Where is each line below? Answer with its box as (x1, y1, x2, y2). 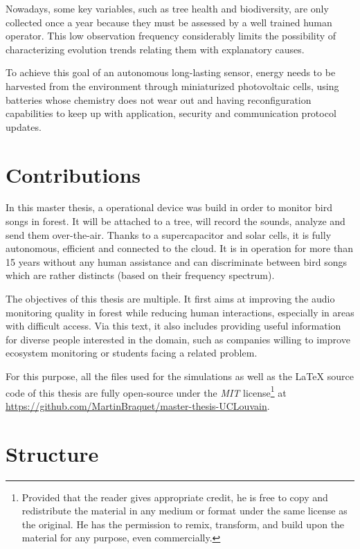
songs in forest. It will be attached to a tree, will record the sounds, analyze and (6, 214, 345, 228)
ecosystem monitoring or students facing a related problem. (6, 345, 258, 360)
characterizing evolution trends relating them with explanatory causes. (6, 42, 305, 56)
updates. (6, 119, 42, 134)
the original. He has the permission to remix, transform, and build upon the (21, 516, 345, 531)
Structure (6, 439, 99, 467)
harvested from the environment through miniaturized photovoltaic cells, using (6, 78, 339, 93)
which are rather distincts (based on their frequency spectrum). (6, 268, 275, 282)
